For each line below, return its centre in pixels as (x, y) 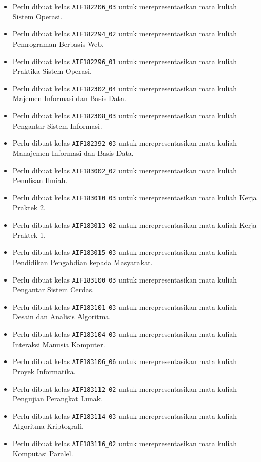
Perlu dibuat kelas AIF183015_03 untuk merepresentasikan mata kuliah (125, 252)
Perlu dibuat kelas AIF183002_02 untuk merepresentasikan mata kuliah (125, 170)
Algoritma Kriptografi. (48, 426)
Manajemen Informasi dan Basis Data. (73, 153)
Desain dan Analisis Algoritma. (62, 317)
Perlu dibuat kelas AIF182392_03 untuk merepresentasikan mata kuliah (125, 143)
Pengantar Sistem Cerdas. (53, 289)
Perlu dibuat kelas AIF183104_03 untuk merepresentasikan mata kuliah (125, 334)
